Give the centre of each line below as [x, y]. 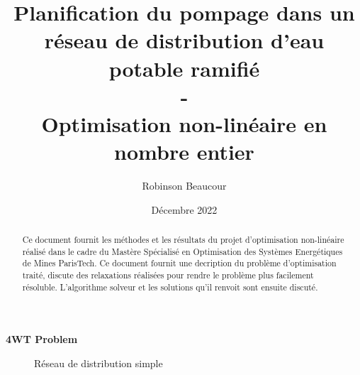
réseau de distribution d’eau [184, 40]
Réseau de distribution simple [99, 363]
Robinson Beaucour [184, 186]
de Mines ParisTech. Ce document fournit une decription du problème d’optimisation [179, 263]
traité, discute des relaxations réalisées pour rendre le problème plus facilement [168, 275]
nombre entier [184, 152]
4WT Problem [42, 339]
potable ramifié [184, 68]
